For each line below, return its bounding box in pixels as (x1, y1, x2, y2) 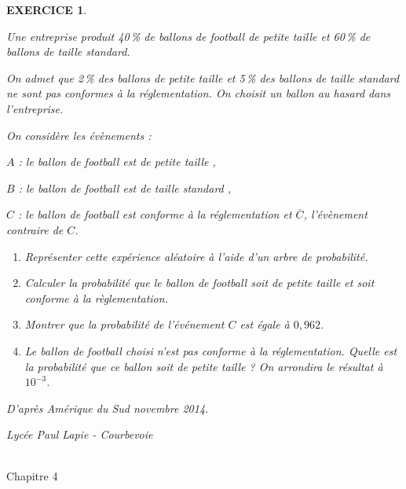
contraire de (6, 221, 64, 237)
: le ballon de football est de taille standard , (18, 179, 232, 196)
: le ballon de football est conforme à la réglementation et (18, 206, 292, 222)
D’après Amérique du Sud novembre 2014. (6, 399, 209, 416)
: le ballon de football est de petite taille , (18, 153, 216, 170)
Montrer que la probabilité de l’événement (24, 316, 225, 333)
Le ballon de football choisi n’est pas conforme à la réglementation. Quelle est (24, 342, 397, 358)
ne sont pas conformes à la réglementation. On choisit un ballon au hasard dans (6, 85, 390, 101)
